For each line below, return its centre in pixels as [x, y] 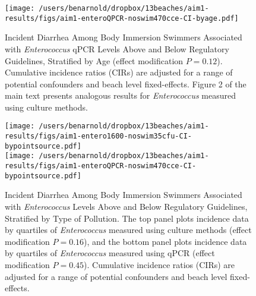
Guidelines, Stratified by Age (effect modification [94, 60]
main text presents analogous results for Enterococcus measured [120, 95]
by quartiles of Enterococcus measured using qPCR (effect [110, 253]
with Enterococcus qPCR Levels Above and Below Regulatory [117, 48]
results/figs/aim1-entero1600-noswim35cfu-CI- [98, 136]
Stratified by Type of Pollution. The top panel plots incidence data [127, 218]
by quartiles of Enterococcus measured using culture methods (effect [128, 230]
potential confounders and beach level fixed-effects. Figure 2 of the [126, 84]
